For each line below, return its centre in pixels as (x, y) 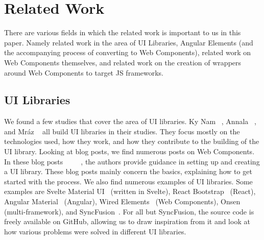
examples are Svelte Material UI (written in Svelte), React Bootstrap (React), (130, 191)
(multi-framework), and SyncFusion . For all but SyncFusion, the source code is (129, 211)
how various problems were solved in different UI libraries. (95, 231)
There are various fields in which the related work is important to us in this (123, 32)
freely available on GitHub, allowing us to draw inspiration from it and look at (127, 221)
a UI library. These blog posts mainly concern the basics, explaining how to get (128, 171)
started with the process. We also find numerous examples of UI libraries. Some (128, 181)
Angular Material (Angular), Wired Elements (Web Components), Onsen (122, 201)
